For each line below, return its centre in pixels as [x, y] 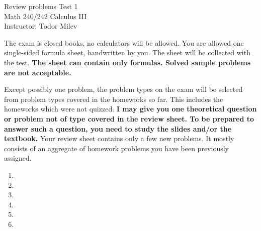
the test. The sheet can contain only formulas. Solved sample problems [127, 62]
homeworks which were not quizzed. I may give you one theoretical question [130, 109]
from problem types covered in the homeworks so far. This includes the [114, 99]
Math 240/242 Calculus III [46, 16]
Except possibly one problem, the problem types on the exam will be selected [123, 89]
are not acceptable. [38, 72]
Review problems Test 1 [41, 6]
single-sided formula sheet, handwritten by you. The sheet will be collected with [127, 52]
